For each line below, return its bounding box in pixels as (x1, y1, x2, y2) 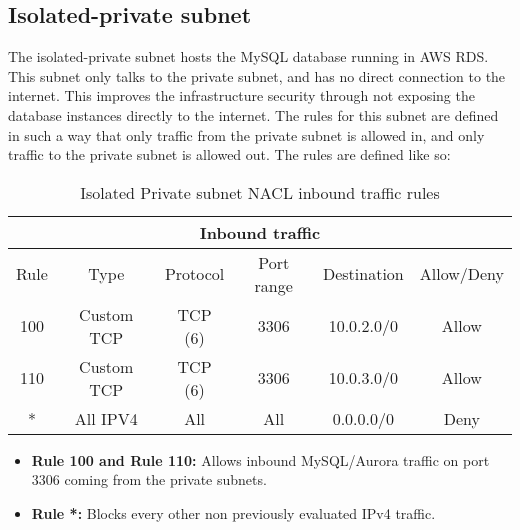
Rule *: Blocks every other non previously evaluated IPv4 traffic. (31, 502, 436, 523)
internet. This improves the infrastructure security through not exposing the (8, 85, 475, 106)
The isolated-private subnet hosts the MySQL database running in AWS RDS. (8, 46, 489, 67)
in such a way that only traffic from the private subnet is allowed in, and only (8, 124, 485, 145)
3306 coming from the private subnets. (31, 469, 267, 490)
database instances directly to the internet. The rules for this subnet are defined (8, 104, 499, 125)
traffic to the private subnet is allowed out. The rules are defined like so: (8, 144, 451, 165)
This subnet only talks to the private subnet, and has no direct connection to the (8, 65, 506, 86)
